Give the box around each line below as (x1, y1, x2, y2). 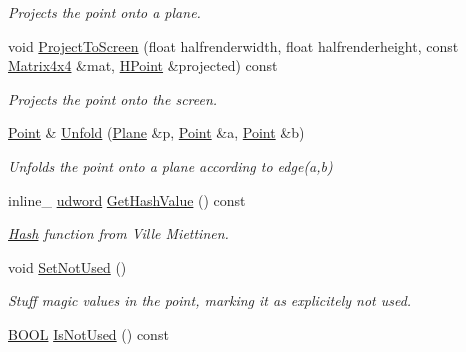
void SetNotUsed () (8, 256, 127, 277)
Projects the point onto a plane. (8, 2, 201, 22)
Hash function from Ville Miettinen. (8, 223, 229, 244)
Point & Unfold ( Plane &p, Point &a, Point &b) (8, 122, 305, 143)
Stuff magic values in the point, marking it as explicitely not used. (8, 290, 412, 311)
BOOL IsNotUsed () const (8, 323, 169, 344)
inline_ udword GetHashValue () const (8, 189, 246, 210)
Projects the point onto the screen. (8, 88, 218, 109)
